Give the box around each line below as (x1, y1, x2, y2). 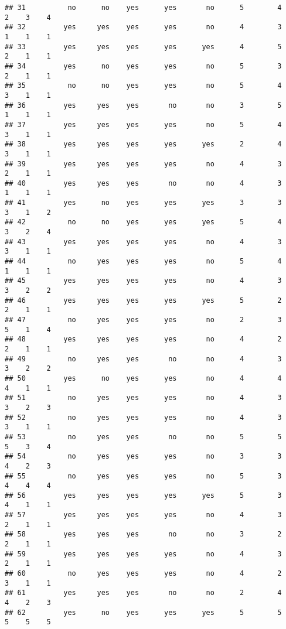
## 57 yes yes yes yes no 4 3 (5, 511, 282, 519)
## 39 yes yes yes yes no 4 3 (5, 159, 282, 168)
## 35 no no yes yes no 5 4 (5, 81, 282, 90)
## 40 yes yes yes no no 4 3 (5, 179, 282, 187)
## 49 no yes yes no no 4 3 (5, 354, 282, 363)
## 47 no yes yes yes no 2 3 (5, 316, 282, 324)
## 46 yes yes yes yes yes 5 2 (5, 296, 282, 305)
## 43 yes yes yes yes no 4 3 (5, 237, 282, 246)
